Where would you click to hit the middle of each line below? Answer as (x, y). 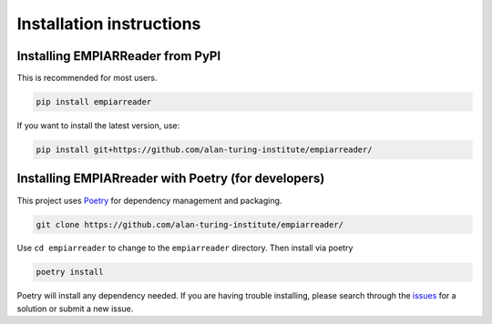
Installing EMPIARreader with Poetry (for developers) (171, 179)
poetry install (70, 272)
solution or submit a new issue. (75, 309)
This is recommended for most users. (87, 78)
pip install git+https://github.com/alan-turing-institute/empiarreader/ (204, 150)
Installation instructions (109, 24)
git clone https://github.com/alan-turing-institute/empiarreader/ (190, 224)
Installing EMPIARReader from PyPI (119, 56)
